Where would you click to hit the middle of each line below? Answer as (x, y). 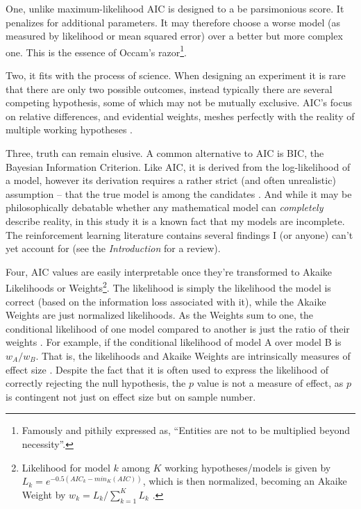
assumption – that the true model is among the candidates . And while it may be (179, 193)
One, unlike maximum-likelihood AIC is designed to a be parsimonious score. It (175, 8)
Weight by (44, 494)
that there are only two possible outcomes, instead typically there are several (169, 89)
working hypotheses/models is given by (248, 467)
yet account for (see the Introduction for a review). (113, 248)
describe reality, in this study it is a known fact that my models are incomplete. (175, 220)
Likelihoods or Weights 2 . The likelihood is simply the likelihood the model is (168, 286)
